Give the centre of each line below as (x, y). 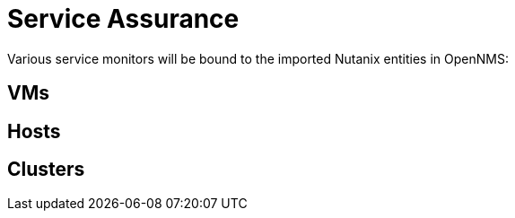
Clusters (46, 170)
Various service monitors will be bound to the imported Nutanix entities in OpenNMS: (258, 58)
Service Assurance (123, 19)
